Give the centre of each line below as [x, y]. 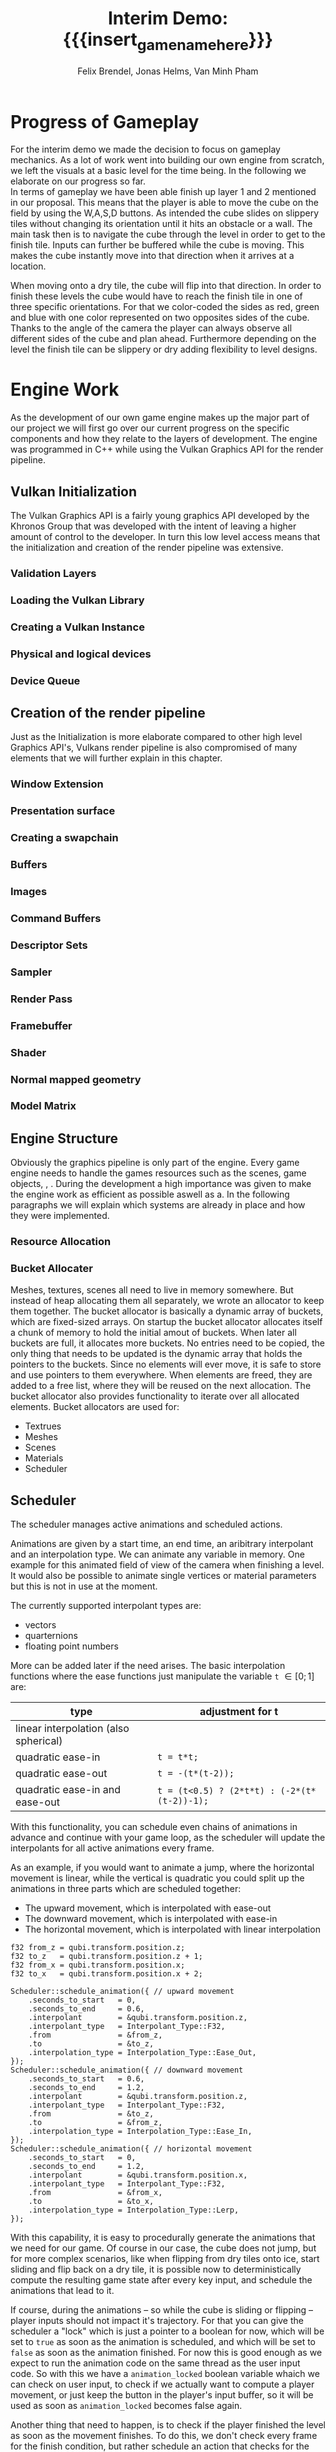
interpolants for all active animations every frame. [112, 1848]
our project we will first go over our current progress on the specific [150, 428]
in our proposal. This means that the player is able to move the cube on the [164, 203]
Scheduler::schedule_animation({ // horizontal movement [131, 2149]
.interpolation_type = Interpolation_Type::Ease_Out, [142, 2053]
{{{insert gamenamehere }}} [168, 41]
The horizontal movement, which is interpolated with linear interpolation [172, 1929]
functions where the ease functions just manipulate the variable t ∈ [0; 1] [162, 1676]
